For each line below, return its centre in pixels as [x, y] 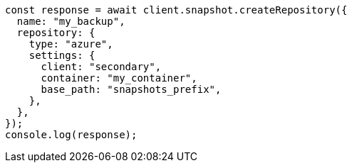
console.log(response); [71, 135]
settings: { [62, 55]
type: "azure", [71, 44]
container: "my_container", [119, 78]
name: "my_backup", [71, 21]
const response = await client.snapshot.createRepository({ [176, 10]
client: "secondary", [101, 67]
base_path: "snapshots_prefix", [131, 89]
